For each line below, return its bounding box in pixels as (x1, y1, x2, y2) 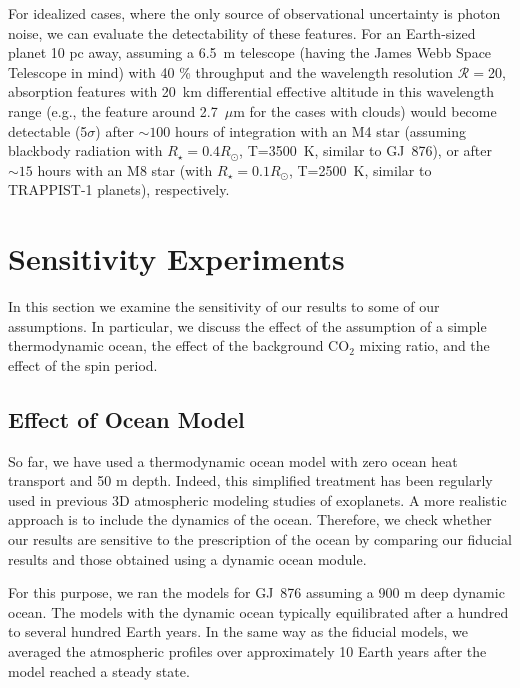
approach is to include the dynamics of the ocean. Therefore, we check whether (8, 509, 492, 530)
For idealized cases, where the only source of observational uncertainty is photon (8, 3, 501, 23)
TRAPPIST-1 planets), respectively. (8, 179, 230, 200)
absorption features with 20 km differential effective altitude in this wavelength (8, 81, 495, 102)
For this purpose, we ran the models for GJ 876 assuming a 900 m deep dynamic (8, 582, 505, 603)
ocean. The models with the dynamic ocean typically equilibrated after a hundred (8, 601, 509, 622)
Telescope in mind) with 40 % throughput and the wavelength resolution (8, 61, 454, 82)
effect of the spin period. (8, 354, 158, 375)
